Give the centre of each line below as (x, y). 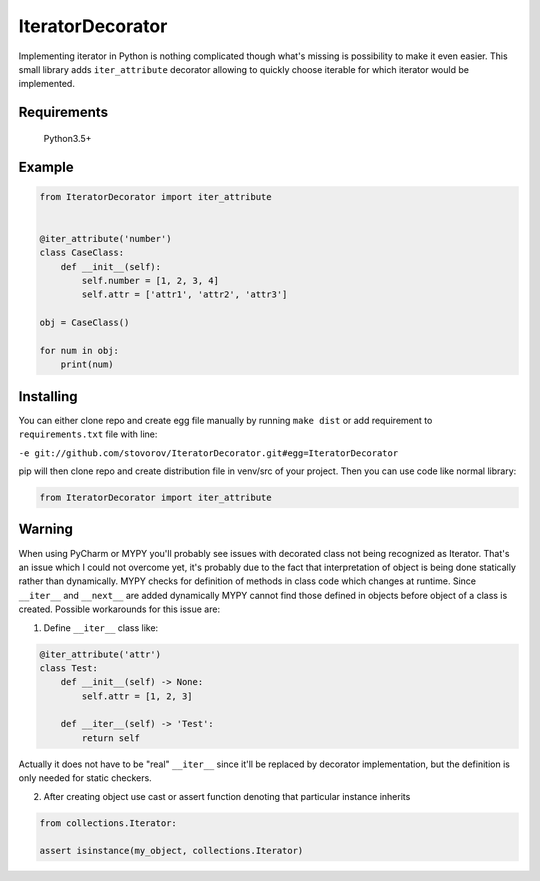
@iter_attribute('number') (105, 238)
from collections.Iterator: (108, 823)
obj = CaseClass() (84, 323)
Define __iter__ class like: (101, 627)
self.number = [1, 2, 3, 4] (150, 281)
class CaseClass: (82, 253)
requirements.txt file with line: (88, 434)
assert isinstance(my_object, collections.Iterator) (171, 851)
